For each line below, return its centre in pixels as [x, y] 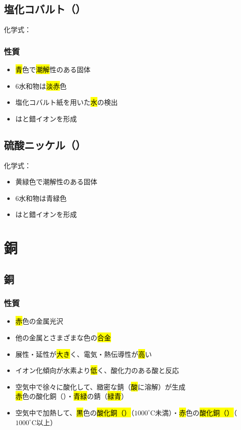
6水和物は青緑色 [41, 198]
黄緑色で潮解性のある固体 [56, 182]
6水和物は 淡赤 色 [41, 86]
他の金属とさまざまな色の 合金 [63, 337]
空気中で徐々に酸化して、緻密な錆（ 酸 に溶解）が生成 [100, 386]
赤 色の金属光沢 [39, 321]
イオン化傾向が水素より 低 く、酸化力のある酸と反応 [97, 370]
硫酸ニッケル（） [45, 145]
